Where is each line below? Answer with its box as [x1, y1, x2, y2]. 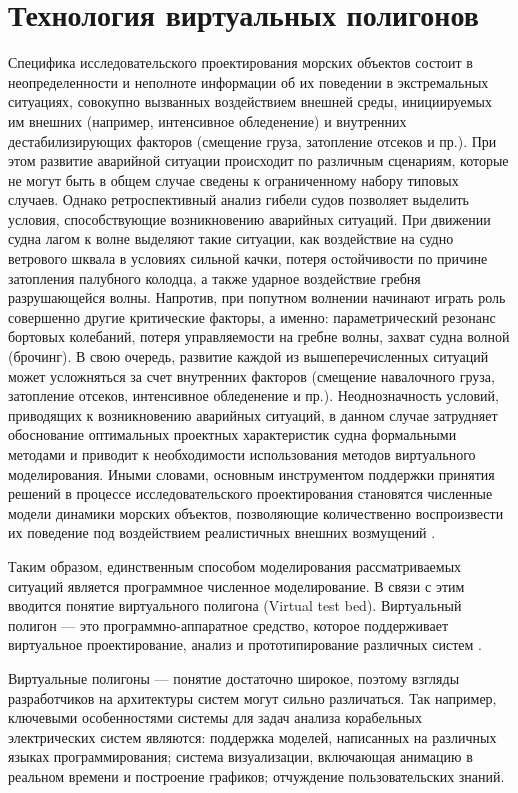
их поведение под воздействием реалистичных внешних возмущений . [8, 522, 436, 543]
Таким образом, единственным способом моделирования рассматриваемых [8, 555, 462, 576]
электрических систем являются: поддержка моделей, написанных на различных [8, 726, 497, 747]
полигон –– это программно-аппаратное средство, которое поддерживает [8, 614, 448, 635]
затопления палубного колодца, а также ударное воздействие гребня [8, 267, 421, 288]
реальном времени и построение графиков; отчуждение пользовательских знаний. [8, 765, 505, 786]
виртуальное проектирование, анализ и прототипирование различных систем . [8, 634, 482, 655]
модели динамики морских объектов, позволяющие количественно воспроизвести [8, 502, 504, 523]
